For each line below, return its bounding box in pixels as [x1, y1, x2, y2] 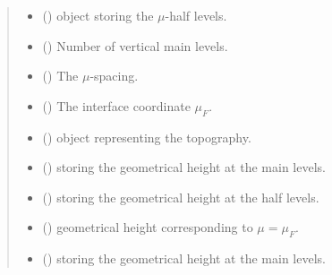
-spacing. [89, 66, 139, 85]
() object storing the [42, 6, 154, 24]
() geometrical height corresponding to [42, 218, 253, 236]
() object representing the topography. [42, 127, 251, 146]
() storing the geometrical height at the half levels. [42, 187, 319, 206]
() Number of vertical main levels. [42, 36, 228, 55]
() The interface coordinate [42, 96, 191, 115]
